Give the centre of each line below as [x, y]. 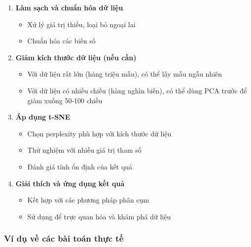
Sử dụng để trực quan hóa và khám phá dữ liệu [99, 216]
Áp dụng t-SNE [43, 117]
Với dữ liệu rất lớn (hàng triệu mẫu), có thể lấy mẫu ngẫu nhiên [125, 74]
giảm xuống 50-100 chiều [65, 100]
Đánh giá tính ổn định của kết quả [80, 166]
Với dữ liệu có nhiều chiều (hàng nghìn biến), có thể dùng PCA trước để [137, 90]
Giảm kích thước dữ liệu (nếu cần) [76, 57]
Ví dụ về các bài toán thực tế [64, 238]
